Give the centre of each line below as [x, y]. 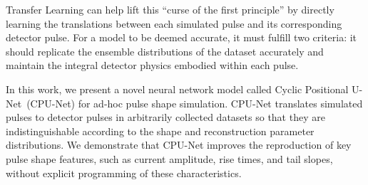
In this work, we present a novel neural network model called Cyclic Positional [177, 89]
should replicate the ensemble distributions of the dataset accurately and [165, 51]
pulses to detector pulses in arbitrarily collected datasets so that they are [165, 117]
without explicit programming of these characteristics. [124, 173]
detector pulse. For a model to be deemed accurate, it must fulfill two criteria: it [182, 37]
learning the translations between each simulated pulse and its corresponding [174, 23]
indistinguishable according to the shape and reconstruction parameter [160, 131]
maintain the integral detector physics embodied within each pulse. [152, 65]
